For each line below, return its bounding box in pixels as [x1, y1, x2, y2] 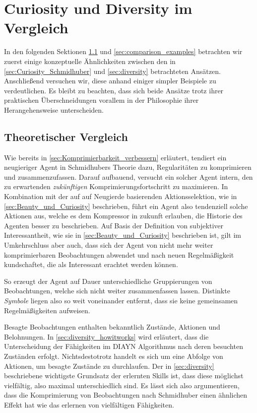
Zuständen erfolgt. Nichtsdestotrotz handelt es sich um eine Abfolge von [4, 350, 223, 361]
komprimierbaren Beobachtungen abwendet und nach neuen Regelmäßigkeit [4, 249, 234, 260]
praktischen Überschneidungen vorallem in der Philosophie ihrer [4, 95, 199, 105]
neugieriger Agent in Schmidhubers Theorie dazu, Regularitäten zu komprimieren [4, 162, 252, 172]
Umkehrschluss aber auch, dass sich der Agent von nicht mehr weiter [4, 240, 213, 250]
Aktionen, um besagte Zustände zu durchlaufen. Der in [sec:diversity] [4, 360, 214, 371]
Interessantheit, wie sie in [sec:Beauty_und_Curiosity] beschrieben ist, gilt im [4, 230, 242, 240]
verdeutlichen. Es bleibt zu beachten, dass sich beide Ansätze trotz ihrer [4, 85, 224, 95]
